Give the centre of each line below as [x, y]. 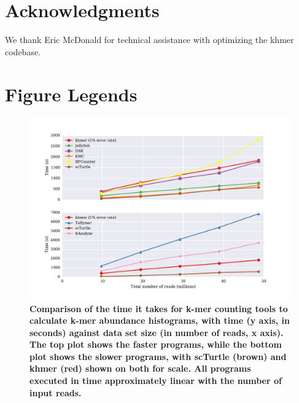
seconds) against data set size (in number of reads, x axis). [157, 332]
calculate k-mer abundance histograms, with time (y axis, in [160, 320]
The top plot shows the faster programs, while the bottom [156, 344]
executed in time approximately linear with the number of [156, 381]
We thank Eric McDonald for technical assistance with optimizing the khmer [149, 40]
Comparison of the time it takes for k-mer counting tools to [159, 308]
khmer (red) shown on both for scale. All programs [140, 368]
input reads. [56, 392]
